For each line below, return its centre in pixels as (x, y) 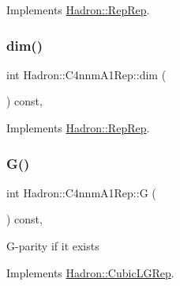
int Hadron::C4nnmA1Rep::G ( (81, 192)
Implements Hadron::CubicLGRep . (90, 272)
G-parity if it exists (53, 246)
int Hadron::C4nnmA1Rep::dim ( (86, 74)
